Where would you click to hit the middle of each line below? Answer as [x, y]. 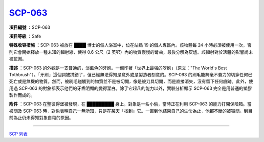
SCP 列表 [18, 134]
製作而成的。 [22, 95]
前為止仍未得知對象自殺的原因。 [41, 118]
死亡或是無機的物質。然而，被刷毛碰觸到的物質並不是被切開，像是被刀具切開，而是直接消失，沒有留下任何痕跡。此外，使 [131, 81]
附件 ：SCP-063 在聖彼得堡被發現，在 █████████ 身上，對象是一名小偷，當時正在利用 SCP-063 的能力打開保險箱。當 [130, 104]
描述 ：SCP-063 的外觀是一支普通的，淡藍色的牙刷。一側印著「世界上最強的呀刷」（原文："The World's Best [118, 68]
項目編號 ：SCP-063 [30, 27]
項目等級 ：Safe [25, 36]
